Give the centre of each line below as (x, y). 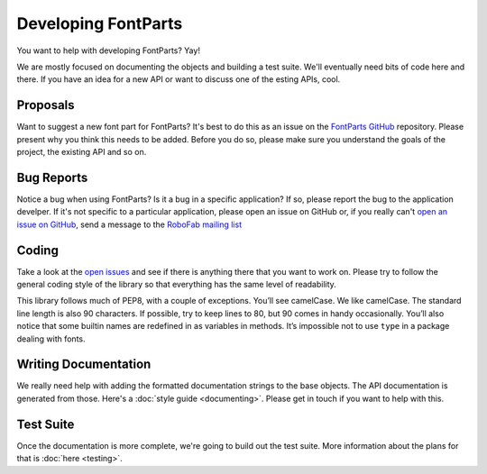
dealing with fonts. (51, 339)
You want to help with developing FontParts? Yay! (108, 50)
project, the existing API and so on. (82, 152)
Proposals (46, 105)
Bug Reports (52, 177)
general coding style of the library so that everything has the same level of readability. (177, 284)
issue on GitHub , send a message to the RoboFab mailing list (129, 224)
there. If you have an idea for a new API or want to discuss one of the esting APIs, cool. (179, 79)
